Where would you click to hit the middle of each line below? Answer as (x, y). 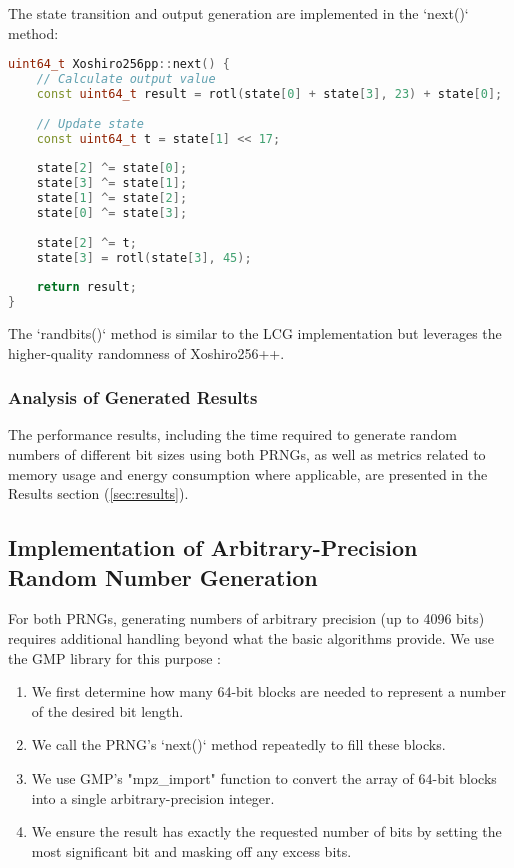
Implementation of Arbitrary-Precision (213, 547)
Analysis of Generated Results (133, 397)
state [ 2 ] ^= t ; (86, 242)
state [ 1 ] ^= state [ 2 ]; (112, 198)
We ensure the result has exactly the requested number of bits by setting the (266, 831)
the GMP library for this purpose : (114, 657)
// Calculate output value (126, 79)
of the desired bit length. (107, 710)
